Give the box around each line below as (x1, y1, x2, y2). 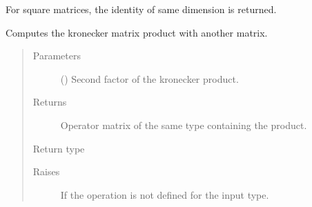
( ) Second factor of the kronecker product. (60, 71, 239, 86)
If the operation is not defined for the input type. (60, 187, 269, 201)
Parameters (32, 48, 81, 63)
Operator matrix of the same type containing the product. (60, 117, 307, 132)
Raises (32, 164, 60, 179)
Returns (32, 95, 67, 109)
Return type (32, 141, 85, 155)
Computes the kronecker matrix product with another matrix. (6, 25, 268, 39)
